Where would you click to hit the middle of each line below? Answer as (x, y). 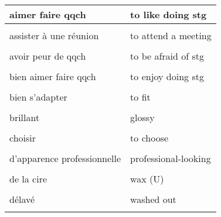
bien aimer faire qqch (53, 76)
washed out (153, 199)
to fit (140, 97)
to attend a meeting (171, 35)
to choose (149, 138)
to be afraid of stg (167, 56)
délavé (22, 199)
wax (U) (147, 179)
